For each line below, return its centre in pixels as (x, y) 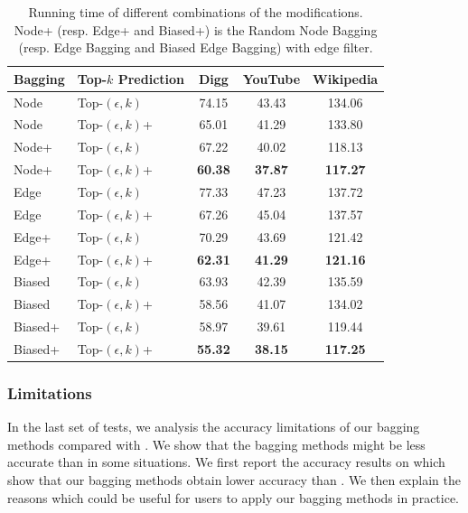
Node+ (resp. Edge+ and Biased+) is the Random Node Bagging (196, 29)
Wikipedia (346, 78)
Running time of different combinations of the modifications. (196, 12)
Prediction (151, 78)
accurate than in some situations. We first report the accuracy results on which (226, 462)
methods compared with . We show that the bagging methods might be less (216, 444)
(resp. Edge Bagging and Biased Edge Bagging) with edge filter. (196, 47)
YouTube (271, 78)
